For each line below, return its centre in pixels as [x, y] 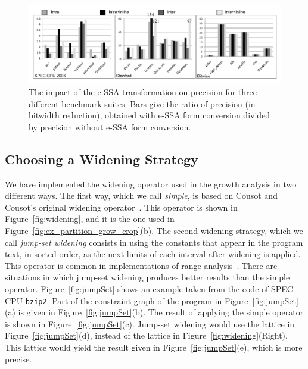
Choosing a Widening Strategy [102, 159]
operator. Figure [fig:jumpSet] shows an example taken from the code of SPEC [149, 289]
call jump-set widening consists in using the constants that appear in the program [154, 242]
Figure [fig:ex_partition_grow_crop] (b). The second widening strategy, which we [154, 231]
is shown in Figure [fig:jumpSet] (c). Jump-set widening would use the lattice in [150, 323]
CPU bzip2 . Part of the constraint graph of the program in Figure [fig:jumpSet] [152, 300]
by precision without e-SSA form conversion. [110, 126]
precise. [18, 359]
